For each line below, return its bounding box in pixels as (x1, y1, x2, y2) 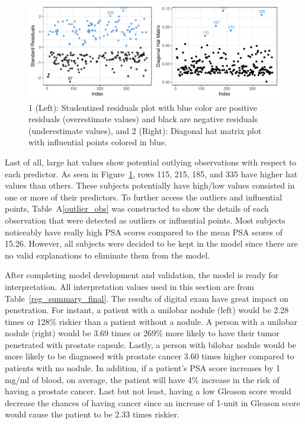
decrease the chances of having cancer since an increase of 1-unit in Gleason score (5, 396, 300, 409)
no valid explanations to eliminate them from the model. (5, 248, 210, 261)
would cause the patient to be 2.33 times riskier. (5, 408, 180, 420)
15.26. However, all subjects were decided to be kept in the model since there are (5, 237, 298, 250)
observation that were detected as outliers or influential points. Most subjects (5, 213, 285, 226)
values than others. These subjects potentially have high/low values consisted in (5, 179, 295, 192)
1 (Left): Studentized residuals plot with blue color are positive (28, 101, 257, 113)
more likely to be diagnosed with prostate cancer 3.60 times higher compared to (5, 350, 294, 362)
